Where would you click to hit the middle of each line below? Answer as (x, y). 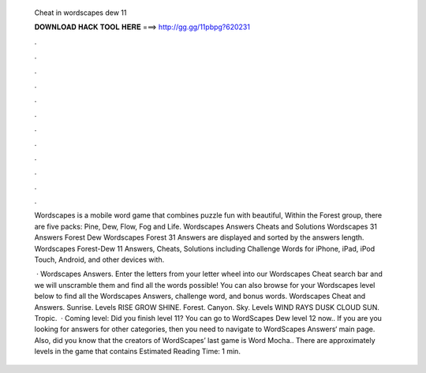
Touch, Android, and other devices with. (99, 259)
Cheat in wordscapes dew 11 (80, 13)
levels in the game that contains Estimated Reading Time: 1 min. (137, 352)
